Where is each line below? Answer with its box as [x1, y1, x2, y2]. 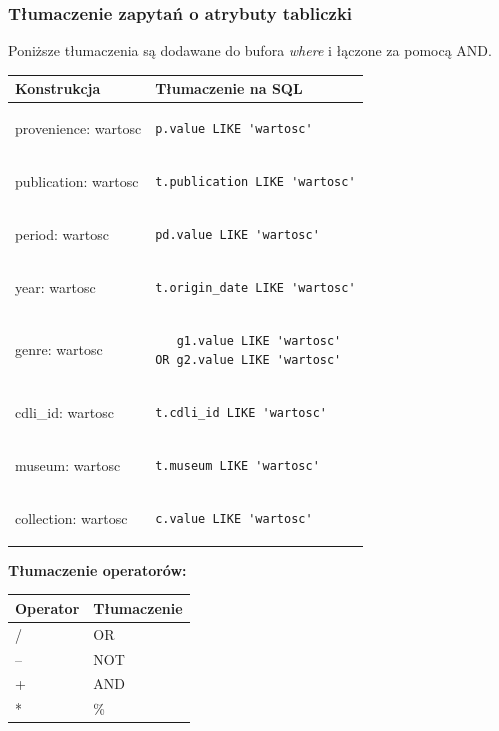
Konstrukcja [15, 78, 101, 99]
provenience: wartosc [15, 118, 142, 139]
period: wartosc [15, 223, 109, 244]
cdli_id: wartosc [15, 401, 114, 422]
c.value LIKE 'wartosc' [155, 511, 313, 526]
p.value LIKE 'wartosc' [155, 122, 313, 137]
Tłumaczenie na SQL [155, 78, 303, 99]
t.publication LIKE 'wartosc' [155, 175, 356, 189]
